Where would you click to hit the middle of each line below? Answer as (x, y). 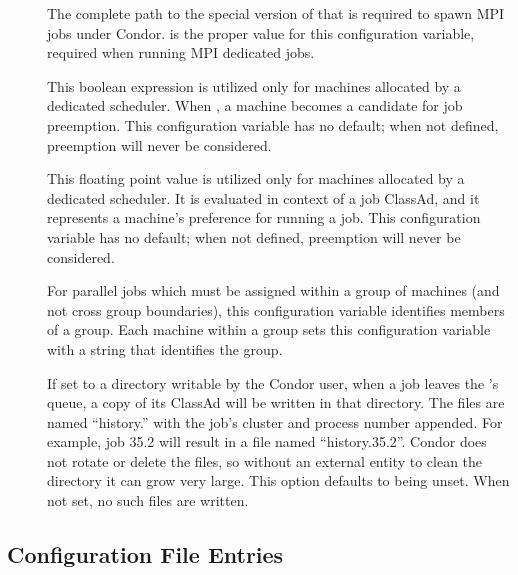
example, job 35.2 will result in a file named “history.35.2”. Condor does (267, 441)
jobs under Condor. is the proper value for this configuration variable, (261, 32)
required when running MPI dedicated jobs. (181, 52)
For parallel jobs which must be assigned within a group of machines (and (273, 290)
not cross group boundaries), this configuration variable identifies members (276, 309)
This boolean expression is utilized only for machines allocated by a (254, 85)
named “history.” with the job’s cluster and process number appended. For (275, 421)
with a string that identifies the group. (165, 348)
